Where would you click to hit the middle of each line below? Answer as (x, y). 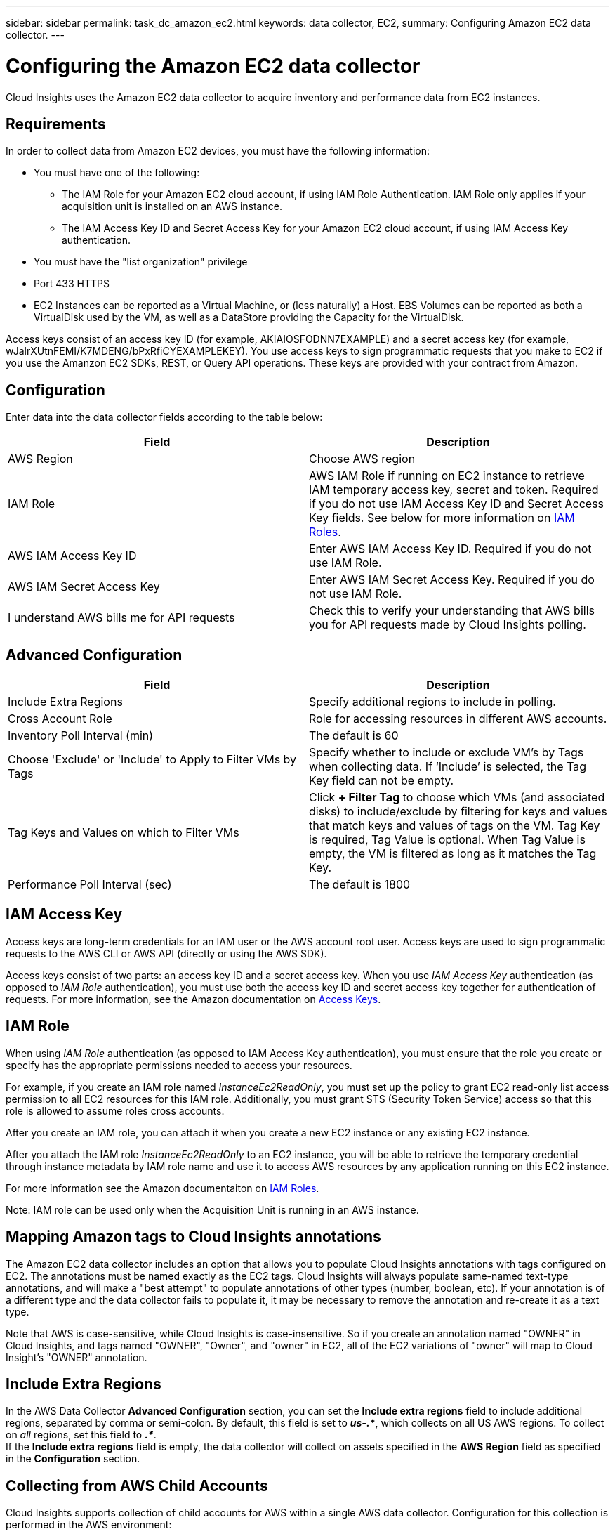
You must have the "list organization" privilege (141, 262)
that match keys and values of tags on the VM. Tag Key (455, 826)
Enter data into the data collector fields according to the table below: (164, 417)
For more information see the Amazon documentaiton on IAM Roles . (163, 1188)
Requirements (56, 124)
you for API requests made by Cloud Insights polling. (448, 625)
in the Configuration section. (73, 1459)
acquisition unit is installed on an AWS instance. (172, 206)
